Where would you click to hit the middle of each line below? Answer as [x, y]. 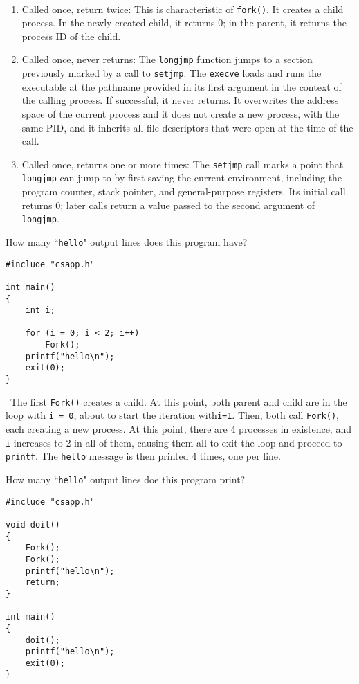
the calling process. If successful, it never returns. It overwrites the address [180, 100]
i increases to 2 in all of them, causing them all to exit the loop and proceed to [174, 442]
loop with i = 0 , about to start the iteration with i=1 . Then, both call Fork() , [172, 415]
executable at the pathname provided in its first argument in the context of [182, 86]
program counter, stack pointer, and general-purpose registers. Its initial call [184, 191]
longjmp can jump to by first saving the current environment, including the [182, 178]
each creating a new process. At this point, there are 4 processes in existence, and [178, 429]
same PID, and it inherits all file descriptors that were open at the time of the [187, 127]
